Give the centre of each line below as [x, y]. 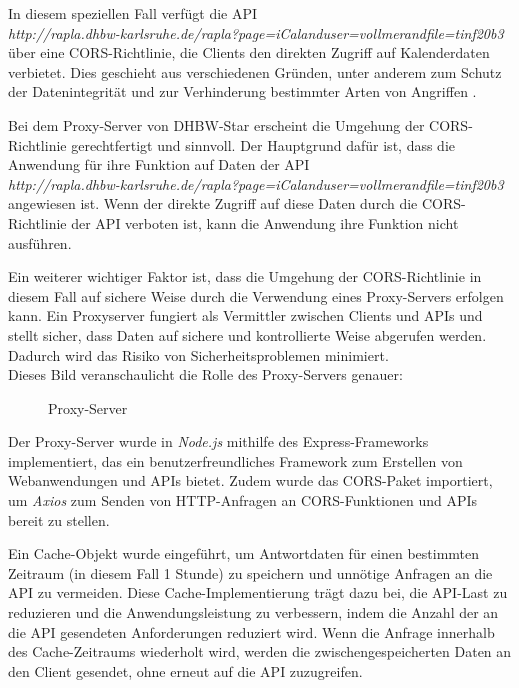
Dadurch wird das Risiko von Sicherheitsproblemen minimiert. [198, 354]
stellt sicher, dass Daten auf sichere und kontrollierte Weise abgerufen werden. [247, 334]
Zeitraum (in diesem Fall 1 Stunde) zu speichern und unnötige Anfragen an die [250, 572]
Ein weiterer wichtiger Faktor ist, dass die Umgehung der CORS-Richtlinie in [245, 276]
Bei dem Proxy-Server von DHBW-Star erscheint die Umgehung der [216, 124]
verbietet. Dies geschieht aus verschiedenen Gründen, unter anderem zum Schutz [255, 71]
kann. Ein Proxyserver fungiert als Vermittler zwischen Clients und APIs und [245, 315]
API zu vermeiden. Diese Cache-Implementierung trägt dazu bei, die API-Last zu [258, 592]
